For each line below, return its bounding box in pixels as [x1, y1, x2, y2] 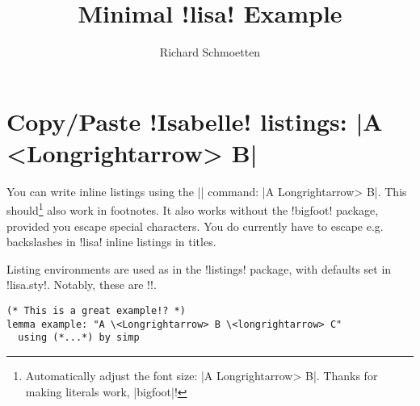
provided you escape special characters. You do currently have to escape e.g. [6, 217, 384, 234]
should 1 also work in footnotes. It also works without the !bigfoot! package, [6, 199, 379, 219]
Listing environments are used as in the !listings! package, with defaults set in [6, 260, 392, 277]
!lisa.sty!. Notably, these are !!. [6, 276, 157, 293]
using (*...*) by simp [18, 332, 140, 344]
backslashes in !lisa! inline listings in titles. [6, 233, 216, 250]
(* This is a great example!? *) [6, 305, 186, 317]
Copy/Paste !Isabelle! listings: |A [6, 104, 383, 137]
